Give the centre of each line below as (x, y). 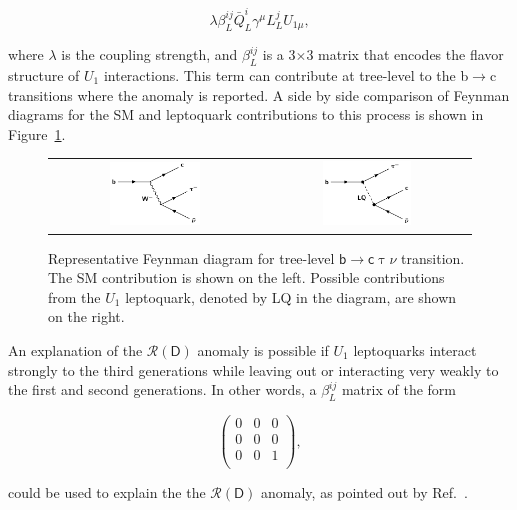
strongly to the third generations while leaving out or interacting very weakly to (253, 369)
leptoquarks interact (415, 349)
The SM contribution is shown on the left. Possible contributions (246, 277)
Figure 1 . (37, 133)
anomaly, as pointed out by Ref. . (364, 492)
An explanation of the (75, 349)
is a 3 (279, 54)
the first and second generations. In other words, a (162, 389)
